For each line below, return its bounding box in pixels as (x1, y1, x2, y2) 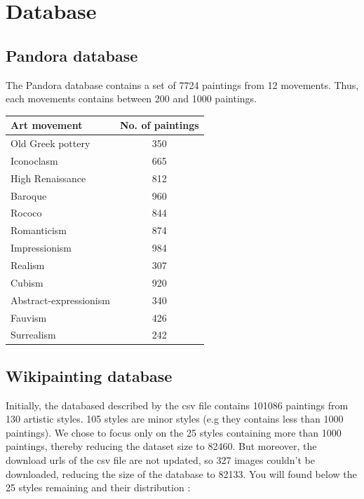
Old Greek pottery (11, 136, 90, 151)
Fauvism (11, 310, 47, 324)
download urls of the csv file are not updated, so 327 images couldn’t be (6, 453, 315, 467)
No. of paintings (119, 118, 199, 132)
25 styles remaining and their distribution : (6, 480, 191, 495)
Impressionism (11, 240, 72, 255)
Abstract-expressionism (11, 292, 110, 307)
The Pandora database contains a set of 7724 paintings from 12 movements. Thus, (6, 77, 359, 92)
